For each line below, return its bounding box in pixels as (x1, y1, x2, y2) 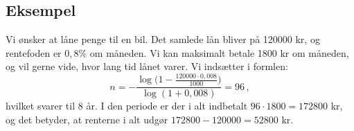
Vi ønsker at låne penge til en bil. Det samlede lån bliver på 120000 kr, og (6, 32, 320, 46)
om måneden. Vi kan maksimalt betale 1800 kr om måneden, (89, 45, 349, 60)
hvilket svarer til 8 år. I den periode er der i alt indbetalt (6, 98, 248, 113)
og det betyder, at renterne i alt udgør (6, 112, 168, 126)
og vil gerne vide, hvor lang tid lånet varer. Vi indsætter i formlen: (6, 59, 288, 73)
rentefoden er (6, 45, 62, 60)
